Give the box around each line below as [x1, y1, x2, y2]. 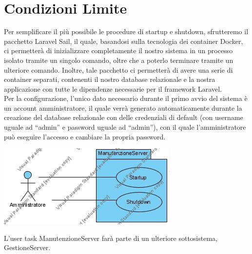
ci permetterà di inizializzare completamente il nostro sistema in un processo [4, 45, 233, 56]
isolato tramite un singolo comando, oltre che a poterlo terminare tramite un [4, 55, 233, 65]
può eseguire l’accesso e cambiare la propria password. [4, 131, 166, 141]
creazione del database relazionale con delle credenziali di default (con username [4, 112, 243, 122]
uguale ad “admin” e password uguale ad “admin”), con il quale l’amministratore [4, 122, 246, 132]
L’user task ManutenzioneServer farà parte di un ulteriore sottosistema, [4, 233, 217, 243]
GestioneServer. [4, 242, 51, 253]
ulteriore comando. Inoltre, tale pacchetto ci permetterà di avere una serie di [4, 64, 233, 75]
